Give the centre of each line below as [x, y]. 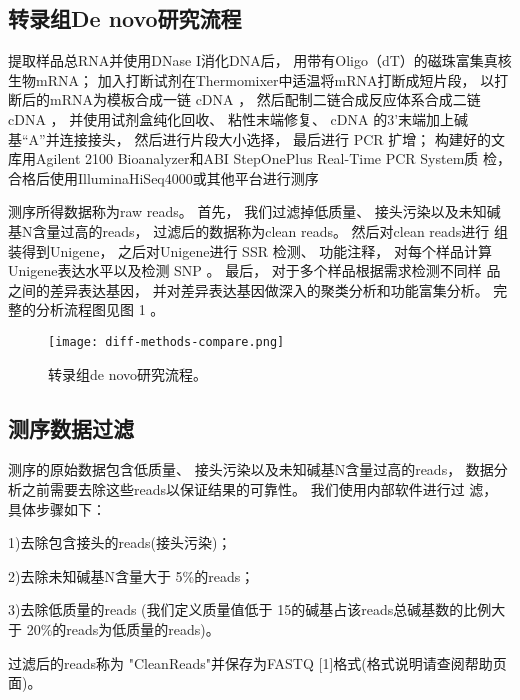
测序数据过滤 [71, 427]
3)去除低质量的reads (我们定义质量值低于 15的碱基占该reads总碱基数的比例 [250, 609]
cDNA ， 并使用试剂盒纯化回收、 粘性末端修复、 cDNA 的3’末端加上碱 [238, 118]
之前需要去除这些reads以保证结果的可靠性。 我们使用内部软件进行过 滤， [259, 488]
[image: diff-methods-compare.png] [166, 341]
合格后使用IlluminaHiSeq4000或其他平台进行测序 [163, 177]
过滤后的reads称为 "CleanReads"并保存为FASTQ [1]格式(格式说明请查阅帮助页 [257, 662]
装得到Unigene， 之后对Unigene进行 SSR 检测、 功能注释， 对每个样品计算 [250, 250]
